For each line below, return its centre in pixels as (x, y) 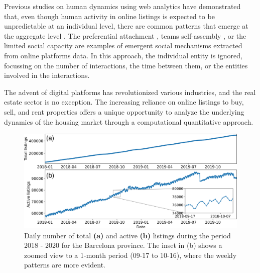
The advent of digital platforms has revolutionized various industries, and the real (130, 92)
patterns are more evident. (65, 265)
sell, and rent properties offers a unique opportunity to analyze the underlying (124, 111)
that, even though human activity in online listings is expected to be (109, 16)
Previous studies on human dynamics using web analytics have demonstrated (122, 6)
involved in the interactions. (47, 75)
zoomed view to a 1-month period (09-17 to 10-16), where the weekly (131, 255)
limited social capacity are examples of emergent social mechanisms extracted (123, 46)
